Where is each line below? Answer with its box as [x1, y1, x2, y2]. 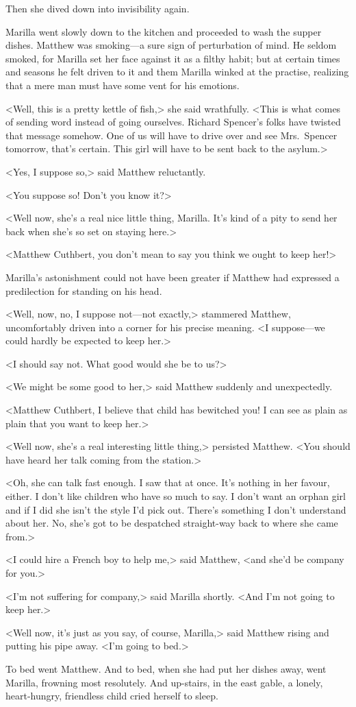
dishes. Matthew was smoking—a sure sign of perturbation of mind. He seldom [5, 38, 337, 52]
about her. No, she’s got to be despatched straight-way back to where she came [5, 516, 338, 530]
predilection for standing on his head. [5, 283, 162, 298]
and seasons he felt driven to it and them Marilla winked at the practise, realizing [5, 64, 349, 79]
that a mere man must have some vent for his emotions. [5, 77, 240, 92]
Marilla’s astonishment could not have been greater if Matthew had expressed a [5, 269, 340, 284]
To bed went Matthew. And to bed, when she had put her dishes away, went [5, 661, 327, 675]
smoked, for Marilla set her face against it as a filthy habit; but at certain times [5, 51, 340, 65]
